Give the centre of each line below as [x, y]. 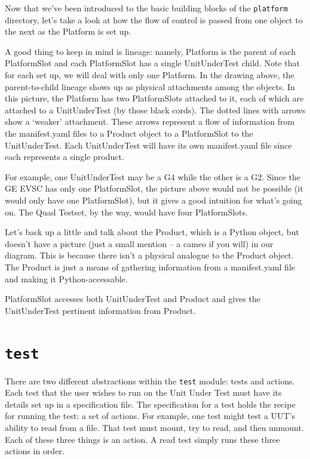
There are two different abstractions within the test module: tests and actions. [150, 381]
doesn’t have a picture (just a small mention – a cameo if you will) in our [139, 243]
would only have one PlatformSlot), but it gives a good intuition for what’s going [154, 200]
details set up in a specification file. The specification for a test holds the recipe [150, 404]
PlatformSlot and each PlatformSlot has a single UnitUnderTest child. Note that [152, 63]
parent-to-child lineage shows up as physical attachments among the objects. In [150, 86]
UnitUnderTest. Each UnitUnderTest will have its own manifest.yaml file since [148, 145]
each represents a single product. [65, 157]
